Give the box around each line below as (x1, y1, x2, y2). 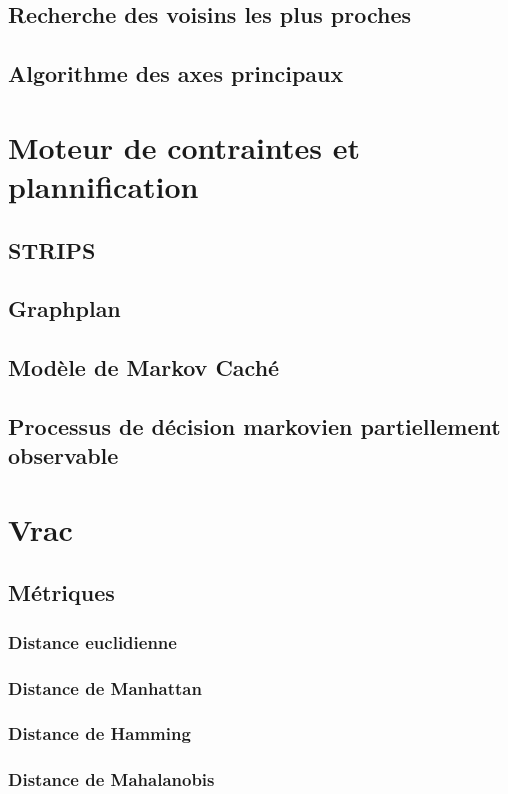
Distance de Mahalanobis (8, 767, 215, 792)
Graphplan (8, 293, 121, 324)
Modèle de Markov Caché (8, 352, 280, 383)
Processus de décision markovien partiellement (8, 410, 501, 441)
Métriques (8, 577, 115, 608)
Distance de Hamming (8, 721, 191, 746)
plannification (8, 165, 199, 206)
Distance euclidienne (8, 629, 177, 654)
